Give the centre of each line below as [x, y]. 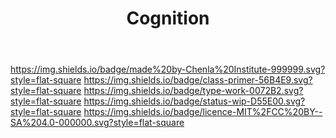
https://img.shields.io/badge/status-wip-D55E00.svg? [194, 101]
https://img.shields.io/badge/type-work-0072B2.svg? [193, 91]
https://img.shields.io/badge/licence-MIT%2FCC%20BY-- [203, 112]
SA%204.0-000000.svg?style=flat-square [97, 123]
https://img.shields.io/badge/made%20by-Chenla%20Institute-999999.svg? [168, 69]
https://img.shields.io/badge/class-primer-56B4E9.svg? [198, 80]
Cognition [168, 18]
